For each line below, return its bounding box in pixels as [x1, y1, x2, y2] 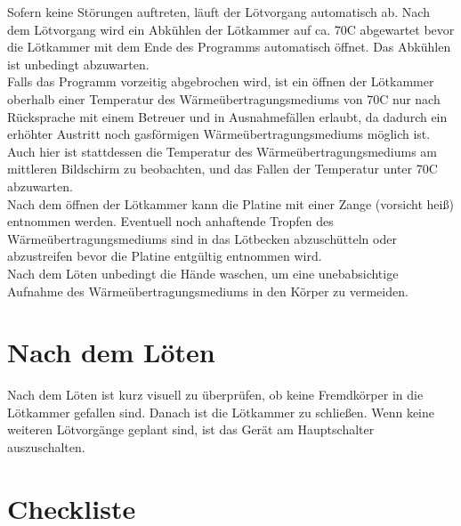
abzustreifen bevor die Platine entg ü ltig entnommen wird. [7, 247, 322, 265]
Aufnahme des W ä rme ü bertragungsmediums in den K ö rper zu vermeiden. [7, 281, 408, 300]
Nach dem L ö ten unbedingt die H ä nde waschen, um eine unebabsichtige [7, 263, 399, 282]
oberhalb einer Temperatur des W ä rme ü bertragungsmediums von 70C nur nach [7, 89, 441, 108]
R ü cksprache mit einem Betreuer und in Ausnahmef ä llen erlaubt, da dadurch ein [7, 107, 448, 125]
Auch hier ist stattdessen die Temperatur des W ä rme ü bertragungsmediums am [7, 142, 438, 160]
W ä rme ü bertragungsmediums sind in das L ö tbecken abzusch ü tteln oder [7, 229, 397, 247]
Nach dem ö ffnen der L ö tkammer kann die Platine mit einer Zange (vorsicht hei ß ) [7, 194, 454, 213]
